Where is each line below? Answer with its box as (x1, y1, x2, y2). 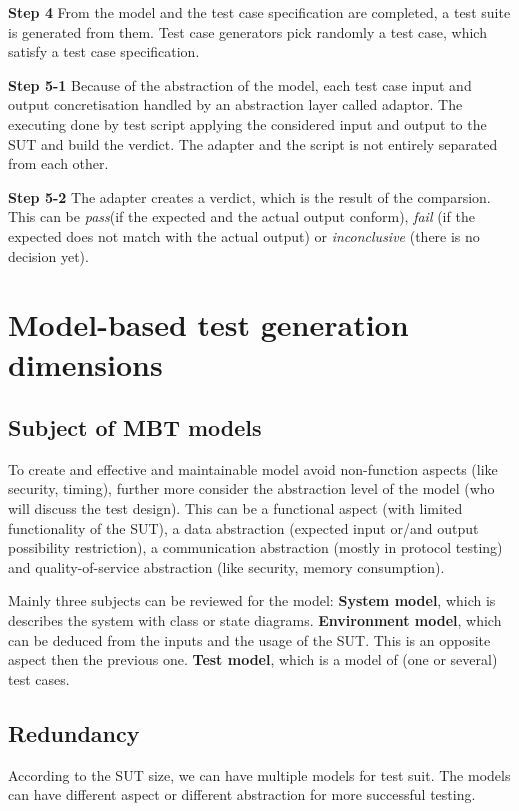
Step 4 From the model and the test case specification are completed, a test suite (8, 2, 511, 22)
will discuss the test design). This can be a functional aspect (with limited (8, 498, 463, 519)
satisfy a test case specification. (8, 41, 200, 62)
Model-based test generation (8, 304, 409, 345)
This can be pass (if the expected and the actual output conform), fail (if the (8, 206, 475, 227)
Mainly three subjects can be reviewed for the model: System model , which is (8, 590, 496, 611)
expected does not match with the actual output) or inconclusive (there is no (8, 225, 480, 246)
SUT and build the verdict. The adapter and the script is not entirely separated (8, 133, 498, 154)
